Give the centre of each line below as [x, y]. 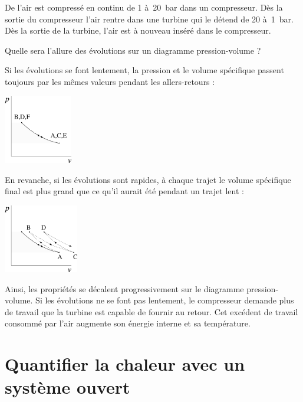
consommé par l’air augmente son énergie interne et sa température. [128, 323]
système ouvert [67, 387]
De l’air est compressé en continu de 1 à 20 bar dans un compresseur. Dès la [144, 7]
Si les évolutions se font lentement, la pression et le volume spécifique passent [144, 70]
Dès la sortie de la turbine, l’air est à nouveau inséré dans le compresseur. [138, 30]
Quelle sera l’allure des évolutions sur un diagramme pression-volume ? [133, 50]
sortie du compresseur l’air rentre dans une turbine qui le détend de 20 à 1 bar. [149, 19]
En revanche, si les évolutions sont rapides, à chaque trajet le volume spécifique [148, 179]
